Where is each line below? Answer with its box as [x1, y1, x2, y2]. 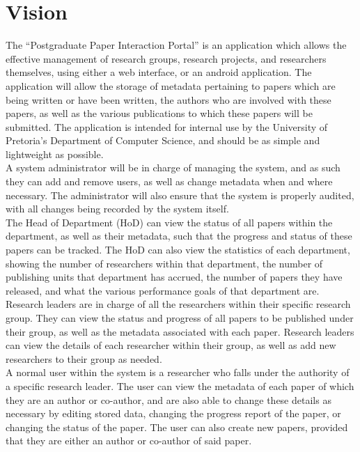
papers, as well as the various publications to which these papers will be [6, 106, 313, 120]
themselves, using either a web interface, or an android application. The [6, 65, 312, 79]
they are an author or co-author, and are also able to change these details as [6, 392, 331, 407]
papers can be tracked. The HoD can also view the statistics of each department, [6, 242, 350, 257]
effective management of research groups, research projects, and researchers [6, 51, 327, 65]
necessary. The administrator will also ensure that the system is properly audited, [6, 187, 354, 202]
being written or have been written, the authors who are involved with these [6, 92, 331, 107]
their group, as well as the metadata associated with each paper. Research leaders [6, 324, 354, 338]
